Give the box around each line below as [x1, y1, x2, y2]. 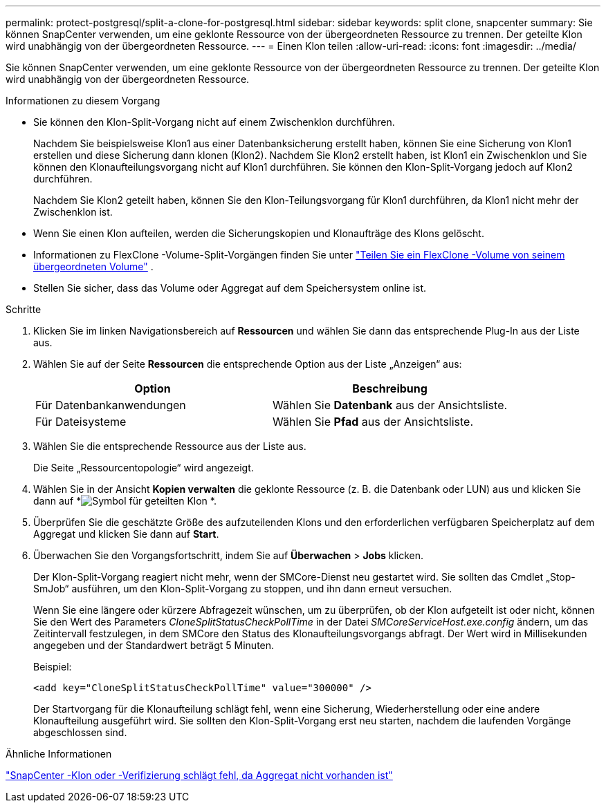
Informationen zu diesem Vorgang [6, 95, 160, 106]
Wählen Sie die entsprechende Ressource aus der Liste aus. [33, 440, 306, 452]
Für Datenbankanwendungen [35, 398, 186, 412]
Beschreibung [352, 382, 428, 395]
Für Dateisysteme [35, 415, 127, 429]
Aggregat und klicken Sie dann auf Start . [33, 528, 219, 540]
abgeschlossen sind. [33, 726, 127, 738]
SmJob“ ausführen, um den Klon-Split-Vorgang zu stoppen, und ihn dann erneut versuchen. [33, 583, 452, 594]
